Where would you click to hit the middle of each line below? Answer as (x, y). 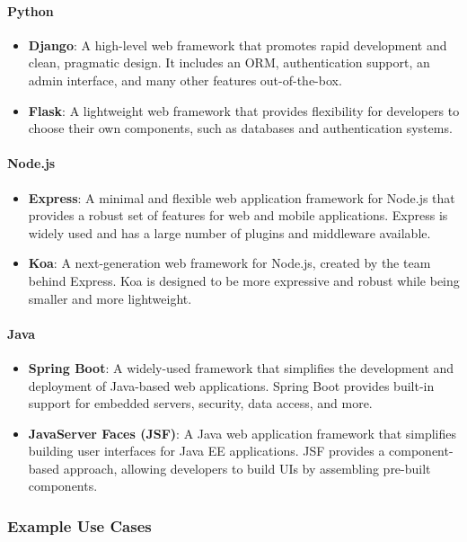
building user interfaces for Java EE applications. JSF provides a (207, 451)
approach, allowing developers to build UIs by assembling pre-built (247, 468)
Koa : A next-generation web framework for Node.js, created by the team (229, 263)
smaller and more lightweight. (110, 298)
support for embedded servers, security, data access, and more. (200, 403)
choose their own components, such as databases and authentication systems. (240, 128)
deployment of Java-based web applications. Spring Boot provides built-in (231, 385)
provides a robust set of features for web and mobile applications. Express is (238, 215)
